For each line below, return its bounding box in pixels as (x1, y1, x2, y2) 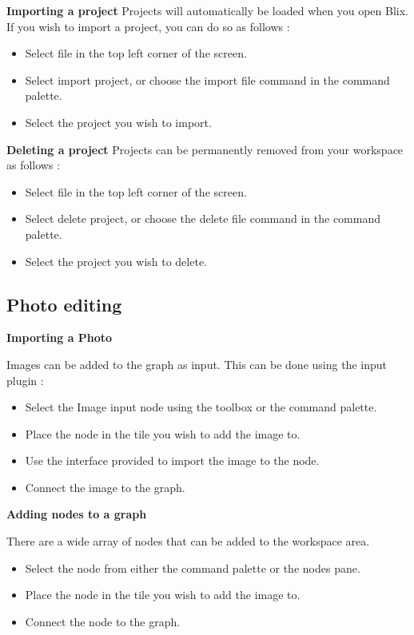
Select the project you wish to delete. (25, 252, 208, 269)
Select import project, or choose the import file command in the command (25, 71, 390, 88)
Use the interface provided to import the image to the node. (25, 452, 320, 469)
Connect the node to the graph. (25, 613, 181, 629)
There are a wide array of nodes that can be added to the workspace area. (6, 533, 370, 550)
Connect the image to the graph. (25, 478, 185, 495)
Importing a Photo (6, 329, 113, 346)
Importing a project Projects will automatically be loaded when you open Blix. (6, 2, 409, 18)
